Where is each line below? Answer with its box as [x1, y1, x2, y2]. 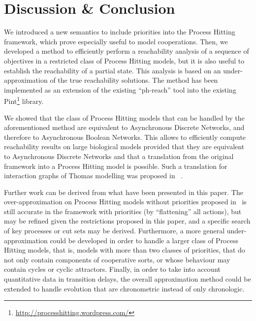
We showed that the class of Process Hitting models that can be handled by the [4, 112, 245, 123]
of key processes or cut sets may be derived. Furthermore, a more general [4, 225, 225, 236]
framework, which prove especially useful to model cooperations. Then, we [4, 36, 228, 46]
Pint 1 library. [4, 95, 44, 106]
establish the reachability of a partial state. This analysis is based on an [4, 65, 221, 75]
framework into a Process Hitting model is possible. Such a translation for [4, 160, 227, 171]
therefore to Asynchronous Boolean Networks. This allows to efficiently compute [4, 131, 246, 142]
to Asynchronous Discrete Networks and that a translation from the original [4, 151, 234, 161]
